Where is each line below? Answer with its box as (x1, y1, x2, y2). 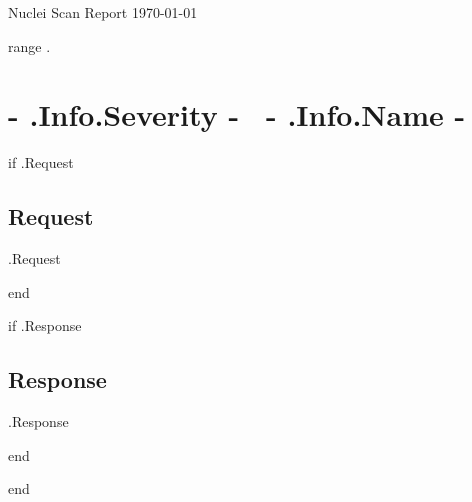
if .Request (8, 152, 74, 173)
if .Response (8, 315, 82, 336)
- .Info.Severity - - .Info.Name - (8, 94, 466, 135)
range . (8, 35, 51, 56)
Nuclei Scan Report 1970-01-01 (8, 2, 198, 22)
